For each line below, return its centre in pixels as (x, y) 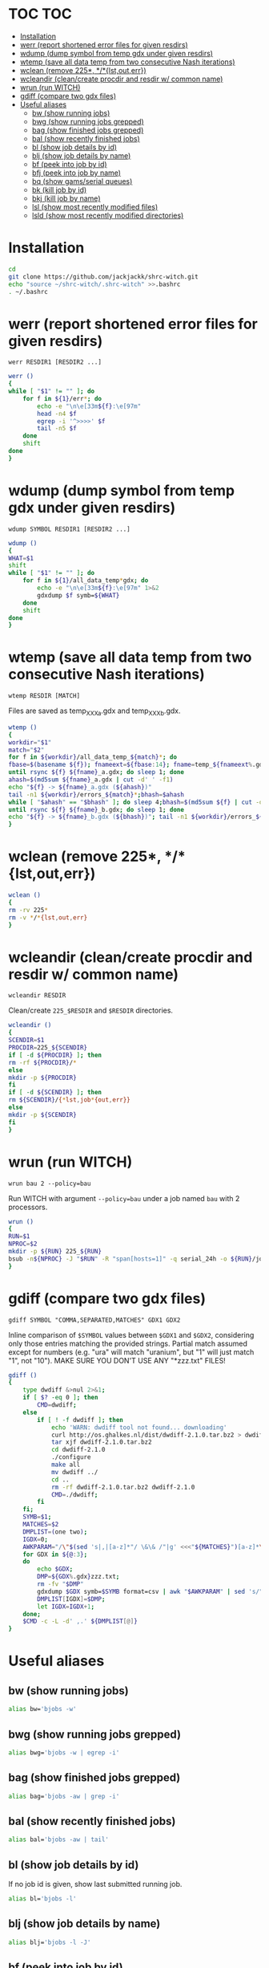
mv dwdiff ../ (74, 1472)
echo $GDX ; (55, 1569)
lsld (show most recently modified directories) (108, 215)
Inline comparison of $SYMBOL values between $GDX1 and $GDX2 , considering (131, 1334)
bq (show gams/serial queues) (82, 181)
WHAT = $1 (21, 558)
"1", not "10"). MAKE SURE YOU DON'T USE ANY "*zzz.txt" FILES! (117, 1360)
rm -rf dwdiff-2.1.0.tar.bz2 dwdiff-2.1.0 (123, 1487)
